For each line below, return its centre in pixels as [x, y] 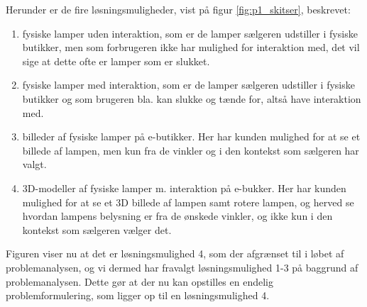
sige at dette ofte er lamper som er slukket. [116, 61]
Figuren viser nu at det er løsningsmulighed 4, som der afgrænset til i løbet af [175, 253]
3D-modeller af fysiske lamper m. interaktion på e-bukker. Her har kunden [184, 188]
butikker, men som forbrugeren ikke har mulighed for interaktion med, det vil [191, 47]
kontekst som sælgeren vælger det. [97, 229]
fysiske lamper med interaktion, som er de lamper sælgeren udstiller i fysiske [188, 85]
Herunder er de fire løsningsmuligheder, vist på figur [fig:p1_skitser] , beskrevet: [178, 9]
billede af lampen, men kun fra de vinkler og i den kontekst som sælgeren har [191, 150]
